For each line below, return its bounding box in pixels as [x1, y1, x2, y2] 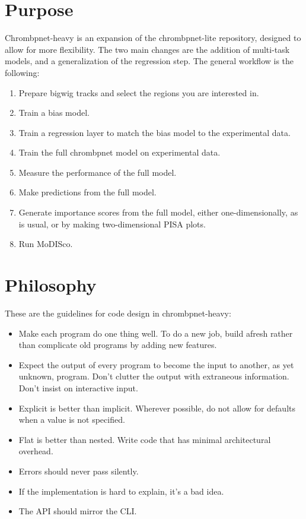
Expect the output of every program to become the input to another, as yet [18, 358, 294, 371]
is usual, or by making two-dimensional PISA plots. [18, 217, 206, 230]
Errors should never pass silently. [18, 464, 139, 477]
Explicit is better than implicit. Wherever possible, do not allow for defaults [18, 401, 295, 414]
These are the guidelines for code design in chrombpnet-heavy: [5, 306, 231, 319]
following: [5, 66, 40, 78]
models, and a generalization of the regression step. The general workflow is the [5, 55, 294, 67]
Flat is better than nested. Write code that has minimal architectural [18, 433, 271, 445]
